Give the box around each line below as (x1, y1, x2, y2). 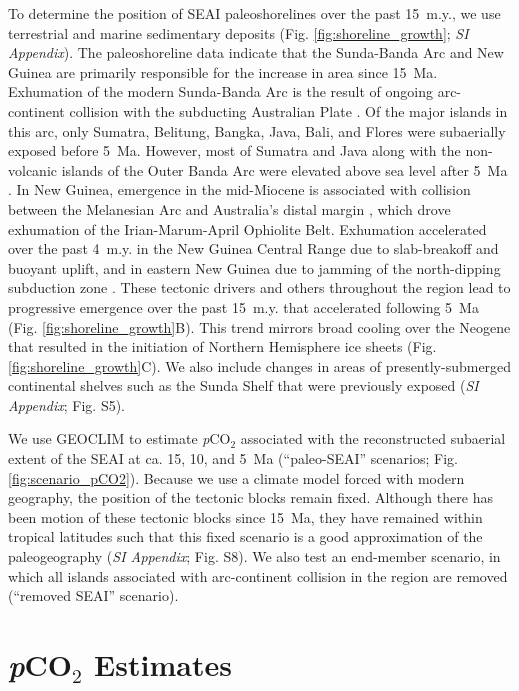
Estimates (94, 644, 232, 684)
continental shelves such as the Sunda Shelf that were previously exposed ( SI (8, 375, 479, 396)
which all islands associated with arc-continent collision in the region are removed (8, 565, 508, 586)
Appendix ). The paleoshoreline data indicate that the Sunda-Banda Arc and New (8, 42, 504, 63)
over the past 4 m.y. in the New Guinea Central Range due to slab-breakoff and (8, 238, 499, 259)
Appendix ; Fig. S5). (8, 394, 125, 415)
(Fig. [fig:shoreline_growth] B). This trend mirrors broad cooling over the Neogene (8, 316, 511, 337)
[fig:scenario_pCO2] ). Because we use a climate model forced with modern (8, 467, 465, 488)
